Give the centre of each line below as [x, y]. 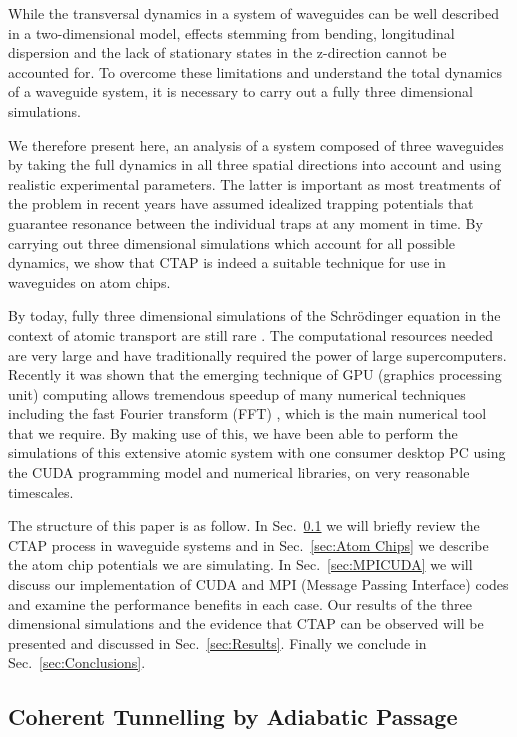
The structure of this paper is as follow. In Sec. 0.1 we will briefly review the [244, 525]
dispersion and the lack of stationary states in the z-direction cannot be [227, 52]
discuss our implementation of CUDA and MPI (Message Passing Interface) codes [258, 584]
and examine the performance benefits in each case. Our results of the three [240, 603]
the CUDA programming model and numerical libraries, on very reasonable [239, 472]
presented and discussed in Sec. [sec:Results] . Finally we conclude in [217, 642]
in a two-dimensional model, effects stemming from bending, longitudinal [231, 32]
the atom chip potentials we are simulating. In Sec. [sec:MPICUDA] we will [240, 564]
